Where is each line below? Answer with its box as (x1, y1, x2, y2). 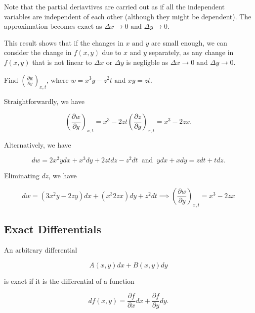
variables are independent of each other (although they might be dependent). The (4, 11, 252, 21)
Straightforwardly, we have (4, 96, 85, 106)
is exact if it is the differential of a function (4, 275, 134, 286)
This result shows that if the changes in (4, 37, 124, 48)
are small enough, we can (151, 37, 227, 48)
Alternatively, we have (4, 139, 71, 150)
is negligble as (126, 56, 169, 67)
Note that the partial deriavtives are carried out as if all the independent (4, 1, 225, 11)
